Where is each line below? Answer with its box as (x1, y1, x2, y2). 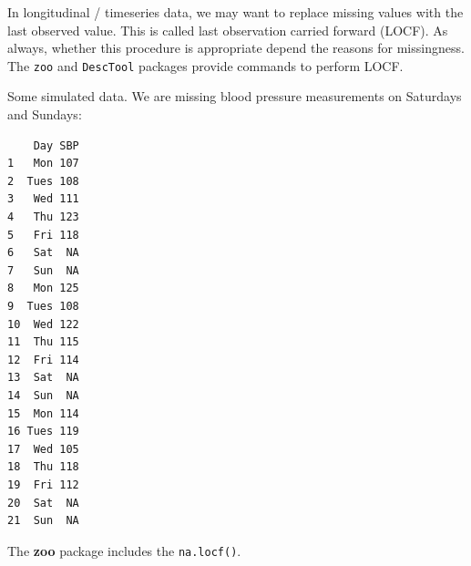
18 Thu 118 (7, 460, 79, 474)
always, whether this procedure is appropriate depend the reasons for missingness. (7, 38, 465, 57)
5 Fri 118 (7, 228, 79, 242)
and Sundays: (7, 105, 82, 124)
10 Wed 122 (7, 317, 79, 331)
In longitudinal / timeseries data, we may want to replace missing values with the (7, 3, 464, 21)
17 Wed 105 (7, 442, 79, 456)
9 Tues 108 (7, 299, 79, 313)
